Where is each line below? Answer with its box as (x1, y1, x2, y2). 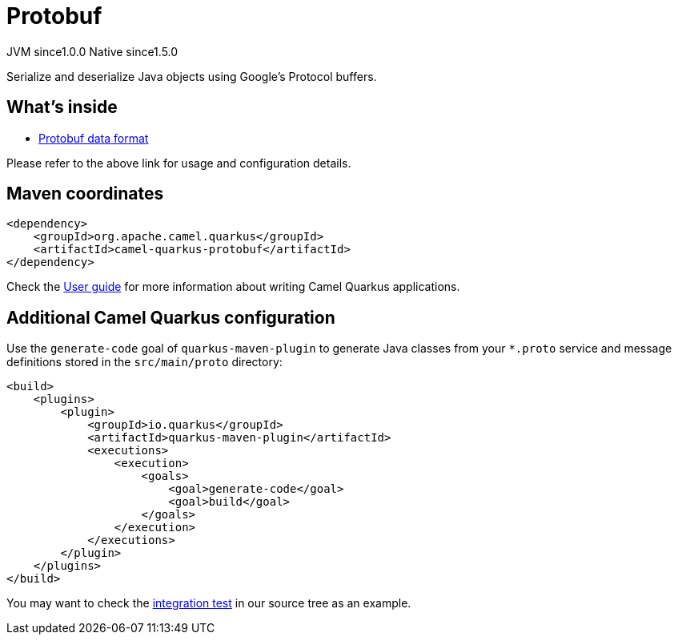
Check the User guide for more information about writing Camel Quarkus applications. (6, 280, 460, 294)
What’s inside (6, 97, 118, 118)
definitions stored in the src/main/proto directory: (6, 355, 283, 369)
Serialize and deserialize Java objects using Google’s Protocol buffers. (6, 69, 377, 83)
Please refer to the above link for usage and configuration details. (6, 155, 351, 170)
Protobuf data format (38, 131, 149, 145)
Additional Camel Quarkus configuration (6, 307, 335, 328)
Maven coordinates (6, 183, 164, 204)
